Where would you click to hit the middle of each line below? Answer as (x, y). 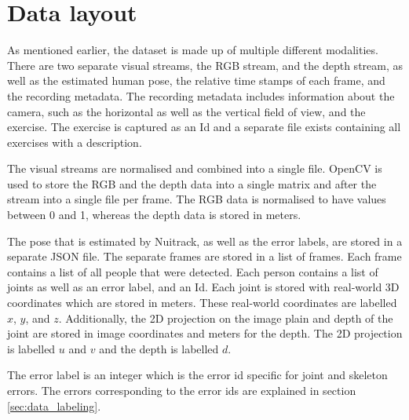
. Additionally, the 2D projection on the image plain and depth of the (226, 318)
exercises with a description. (75, 142)
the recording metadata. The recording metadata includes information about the (201, 95)
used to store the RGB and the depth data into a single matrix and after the (192, 183)
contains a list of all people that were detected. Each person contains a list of (193, 271)
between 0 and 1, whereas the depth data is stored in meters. (154, 215)
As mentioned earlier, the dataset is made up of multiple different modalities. (193, 50)
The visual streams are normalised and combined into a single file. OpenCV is (195, 168)
